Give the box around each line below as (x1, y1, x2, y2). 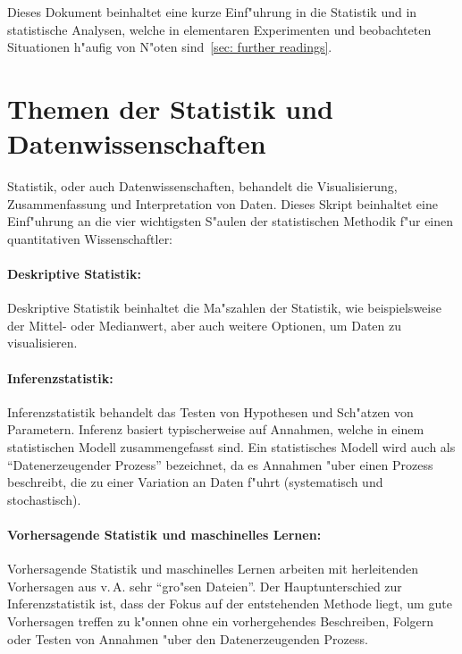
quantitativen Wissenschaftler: (7, 229, 173, 247)
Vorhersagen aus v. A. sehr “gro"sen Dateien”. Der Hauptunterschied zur (7, 576, 402, 595)
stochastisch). (7, 490, 81, 508)
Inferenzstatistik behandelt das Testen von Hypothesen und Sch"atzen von (7, 402, 414, 421)
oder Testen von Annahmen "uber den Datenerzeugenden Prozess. (7, 629, 368, 648)
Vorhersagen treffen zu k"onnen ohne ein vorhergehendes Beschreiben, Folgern (7, 611, 434, 630)
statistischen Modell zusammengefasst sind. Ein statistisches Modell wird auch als (7, 438, 456, 457)
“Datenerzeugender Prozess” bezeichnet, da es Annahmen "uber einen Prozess (7, 455, 433, 474)
